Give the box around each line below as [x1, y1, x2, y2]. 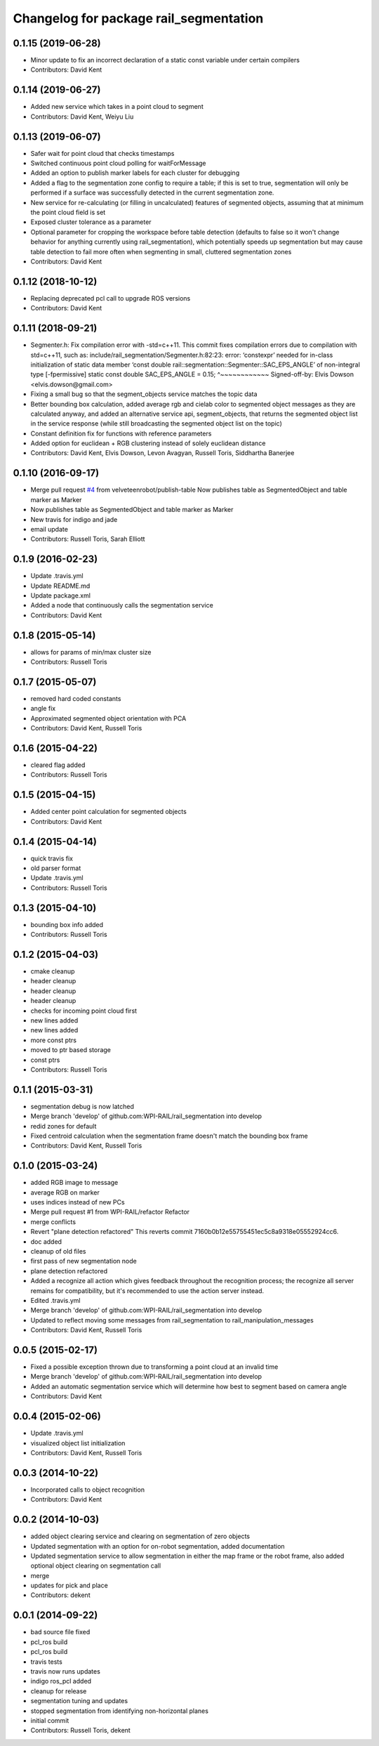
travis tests [30, 1658, 62, 1666]
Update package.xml [30, 591, 91, 600]
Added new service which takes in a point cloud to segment [30, 103, 204, 111]
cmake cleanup [30, 967, 75, 976]
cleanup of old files [30, 1247, 86, 1256]
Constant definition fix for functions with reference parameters [30, 429, 212, 438]
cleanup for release [30, 1686, 87, 1695]
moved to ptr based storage [30, 1046, 112, 1054]
